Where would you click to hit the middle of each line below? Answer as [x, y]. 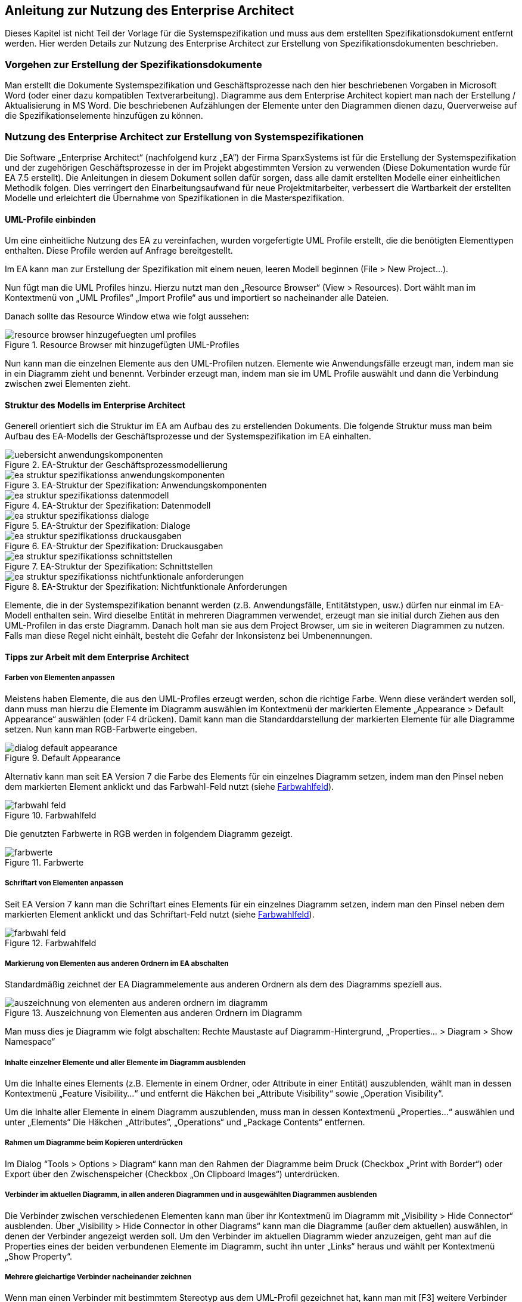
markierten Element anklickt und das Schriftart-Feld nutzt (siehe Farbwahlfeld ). [160, 914]
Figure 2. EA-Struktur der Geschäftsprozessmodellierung [116, 465]
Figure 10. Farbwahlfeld [51, 815]
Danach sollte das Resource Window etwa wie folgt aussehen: [127, 316]
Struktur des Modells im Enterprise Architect [95, 405]
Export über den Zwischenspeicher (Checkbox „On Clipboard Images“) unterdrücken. [172, 1174]
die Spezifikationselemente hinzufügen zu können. [104, 116]
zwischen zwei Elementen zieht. [68, 384]
